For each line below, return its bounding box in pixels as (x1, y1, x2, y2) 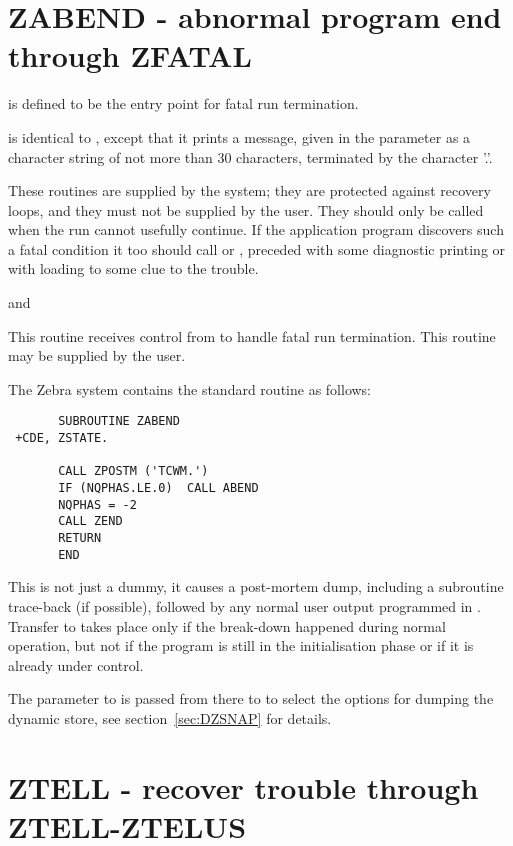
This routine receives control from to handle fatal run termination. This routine (8, 325, 496, 346)
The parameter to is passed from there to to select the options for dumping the (8, 688, 494, 709)
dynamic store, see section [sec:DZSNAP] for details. (8, 707, 332, 728)
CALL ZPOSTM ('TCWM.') (58, 464, 209, 479)
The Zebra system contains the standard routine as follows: (8, 378, 372, 399)
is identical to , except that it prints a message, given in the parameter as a (8, 126, 471, 147)
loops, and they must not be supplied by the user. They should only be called (8, 199, 484, 220)
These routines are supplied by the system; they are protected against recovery (8, 180, 491, 201)
